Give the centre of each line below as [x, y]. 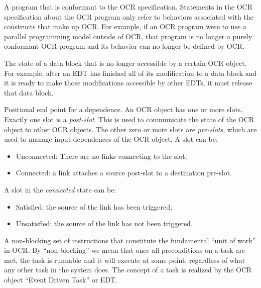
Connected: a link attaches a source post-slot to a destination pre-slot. [124, 173]
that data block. [29, 92]
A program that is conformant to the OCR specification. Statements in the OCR [128, 7]
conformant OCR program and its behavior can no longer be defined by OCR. [124, 46]
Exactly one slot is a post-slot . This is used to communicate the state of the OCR [129, 119]
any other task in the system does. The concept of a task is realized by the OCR [128, 270]
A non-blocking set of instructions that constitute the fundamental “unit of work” [130, 240]
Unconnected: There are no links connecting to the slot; [101, 156]
